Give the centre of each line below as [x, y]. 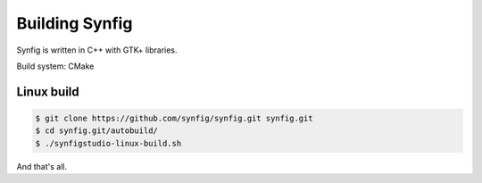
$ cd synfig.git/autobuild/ [96, 131]
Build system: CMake [55, 66]
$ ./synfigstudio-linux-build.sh [108, 143]
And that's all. [42, 166]
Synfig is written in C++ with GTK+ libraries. [97, 50]
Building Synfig [75, 23]
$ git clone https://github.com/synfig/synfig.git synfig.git [174, 118]
